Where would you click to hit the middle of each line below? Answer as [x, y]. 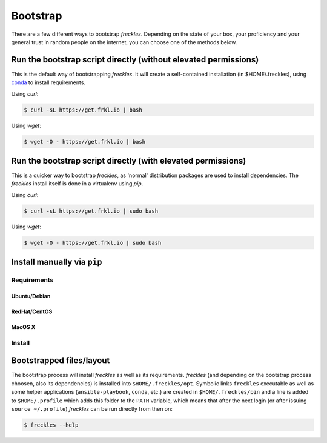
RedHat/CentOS [32, 311]
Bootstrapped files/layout [61, 361]
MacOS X [23, 327]
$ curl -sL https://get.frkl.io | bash [83, 110]
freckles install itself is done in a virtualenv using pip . [77, 184]
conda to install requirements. [48, 82]
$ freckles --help [51, 425]
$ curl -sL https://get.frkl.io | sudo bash [91, 211]
